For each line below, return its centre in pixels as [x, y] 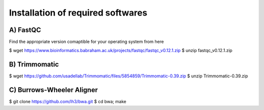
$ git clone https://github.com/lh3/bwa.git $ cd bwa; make [68, 102]
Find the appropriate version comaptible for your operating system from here [86, 42]
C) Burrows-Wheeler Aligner [53, 90]
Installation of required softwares [78, 13]
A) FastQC [25, 30]
